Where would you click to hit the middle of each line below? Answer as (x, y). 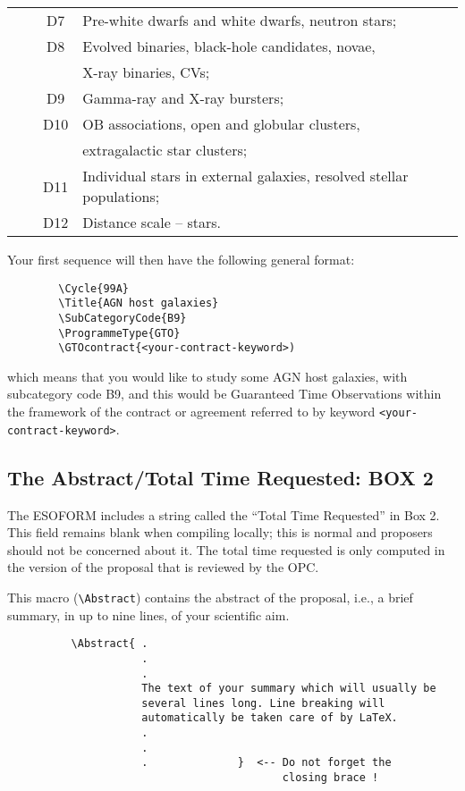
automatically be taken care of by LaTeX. (270, 718)
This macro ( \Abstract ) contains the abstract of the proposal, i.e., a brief (210, 597)
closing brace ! (330, 778)
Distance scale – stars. (152, 222)
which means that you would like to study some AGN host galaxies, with (207, 376)
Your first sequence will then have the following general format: (181, 259)
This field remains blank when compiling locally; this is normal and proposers (220, 532)
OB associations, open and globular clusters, (221, 124)
